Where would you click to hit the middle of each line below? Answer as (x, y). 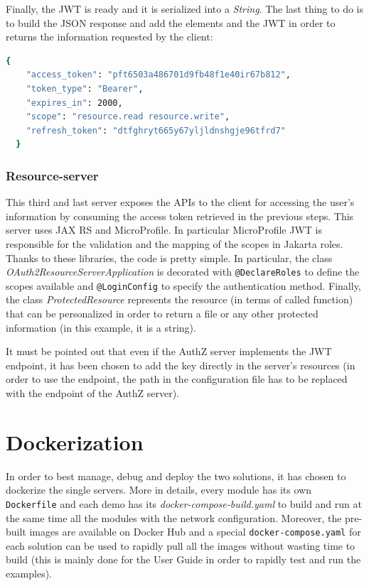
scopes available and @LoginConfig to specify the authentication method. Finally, (183, 285)
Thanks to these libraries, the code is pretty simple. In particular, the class (169, 257)
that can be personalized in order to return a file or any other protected (162, 314)
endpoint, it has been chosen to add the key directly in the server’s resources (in (181, 365)
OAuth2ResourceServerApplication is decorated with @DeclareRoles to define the (183, 272)
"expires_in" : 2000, (74, 103)
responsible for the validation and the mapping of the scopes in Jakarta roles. (175, 243)
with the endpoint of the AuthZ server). (93, 393)
